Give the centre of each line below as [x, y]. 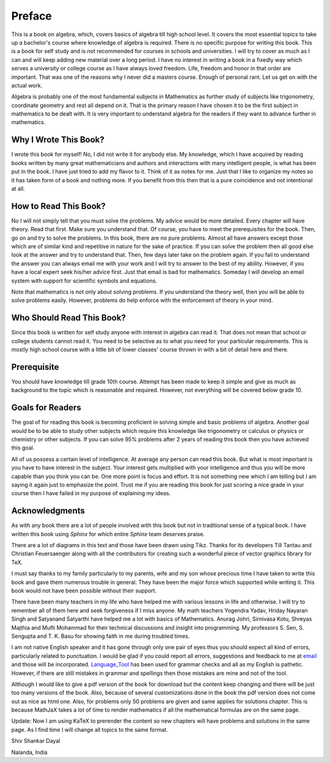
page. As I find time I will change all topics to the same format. [90, 729]
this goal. [23, 448]
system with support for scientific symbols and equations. [84, 281]
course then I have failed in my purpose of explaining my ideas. [91, 493]
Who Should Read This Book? [69, 318]
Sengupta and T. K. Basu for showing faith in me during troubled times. [101, 636]
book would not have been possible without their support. [84, 591]
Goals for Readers [46, 407]
